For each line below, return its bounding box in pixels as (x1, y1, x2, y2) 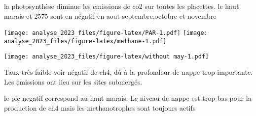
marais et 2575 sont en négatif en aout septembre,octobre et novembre (4, 10, 217, 21)
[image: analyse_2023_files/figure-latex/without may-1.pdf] (4, 53, 209, 60)
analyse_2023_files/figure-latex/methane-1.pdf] (4, 37, 167, 45)
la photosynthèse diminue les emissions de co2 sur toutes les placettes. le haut (4, 1, 239, 11)
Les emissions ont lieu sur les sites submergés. (4, 76, 142, 87)
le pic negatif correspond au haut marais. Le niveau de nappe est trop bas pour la (4, 93, 252, 103)
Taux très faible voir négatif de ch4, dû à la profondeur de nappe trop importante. (4, 67, 253, 77)
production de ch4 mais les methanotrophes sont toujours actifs (4, 102, 196, 113)
